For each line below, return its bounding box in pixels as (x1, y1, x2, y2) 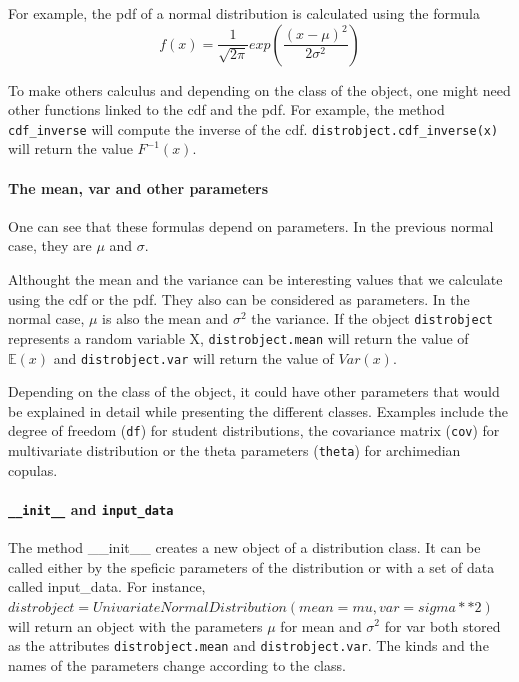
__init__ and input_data (8, 498, 174, 519)
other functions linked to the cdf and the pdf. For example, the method (8, 99, 445, 120)
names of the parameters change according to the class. (8, 654, 346, 675)
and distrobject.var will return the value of (53, 347, 334, 368)
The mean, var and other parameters (8, 177, 269, 198)
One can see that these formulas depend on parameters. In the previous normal (8, 215, 494, 236)
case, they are (8, 235, 92, 256)
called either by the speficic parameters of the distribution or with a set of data (8, 556, 495, 577)
